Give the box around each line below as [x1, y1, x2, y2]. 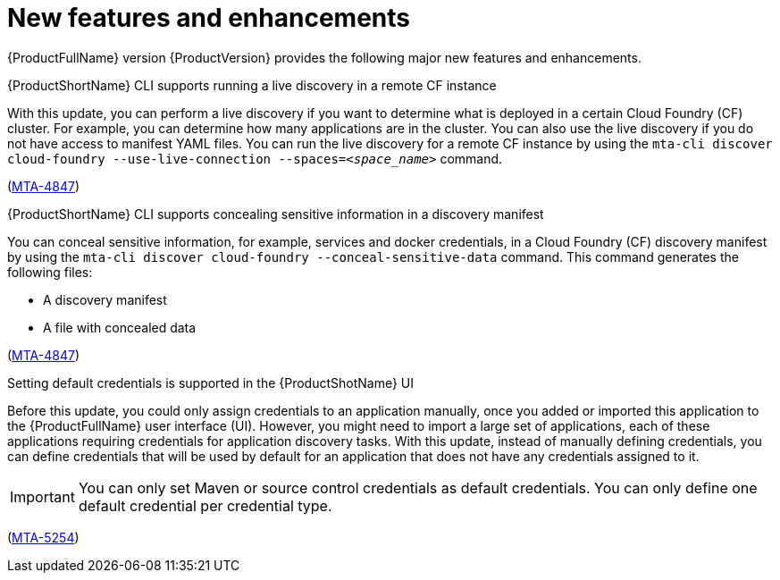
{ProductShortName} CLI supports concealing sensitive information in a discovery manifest [7, 206, 544, 222]
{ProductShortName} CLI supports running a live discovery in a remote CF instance [7, 77, 497, 93]
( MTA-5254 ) [7, 529, 80, 545]
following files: [7, 264, 93, 280]
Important [10, 487, 75, 506]
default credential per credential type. [78, 496, 332, 515]
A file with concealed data [43, 319, 197, 335]
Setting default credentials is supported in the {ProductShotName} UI [7, 374, 415, 391]
